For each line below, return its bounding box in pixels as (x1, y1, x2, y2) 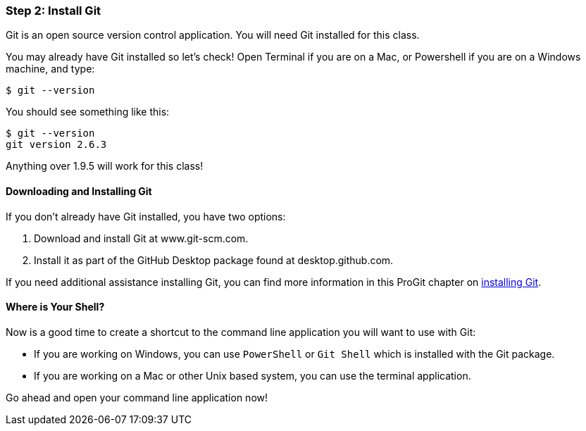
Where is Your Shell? (6, 301, 105, 313)
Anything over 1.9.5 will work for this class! (6, 160, 204, 173)
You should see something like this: (6, 106, 170, 118)
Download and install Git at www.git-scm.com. (34, 232, 249, 244)
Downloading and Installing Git (6, 185, 152, 197)
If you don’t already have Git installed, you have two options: (6, 210, 286, 223)
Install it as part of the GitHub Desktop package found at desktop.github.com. (34, 254, 394, 266)
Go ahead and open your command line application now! (6, 391, 268, 404)
